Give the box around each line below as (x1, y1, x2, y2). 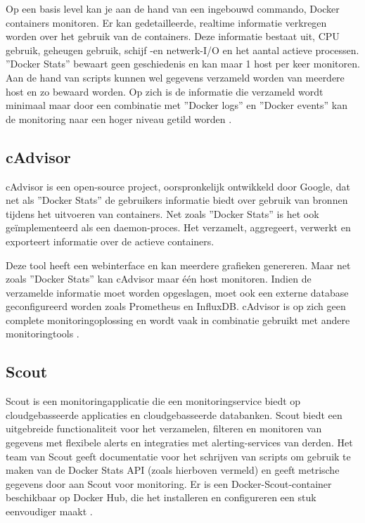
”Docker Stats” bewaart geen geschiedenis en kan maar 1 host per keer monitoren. (6, 56, 360, 71)
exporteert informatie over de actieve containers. (6, 233, 214, 248)
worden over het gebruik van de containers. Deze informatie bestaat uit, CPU (6, 29, 340, 44)
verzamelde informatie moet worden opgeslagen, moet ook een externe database (6, 285, 349, 299)
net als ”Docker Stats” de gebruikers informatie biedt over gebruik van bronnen (6, 193, 348, 207)
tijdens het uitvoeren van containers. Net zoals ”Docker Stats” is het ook (6, 206, 319, 221)
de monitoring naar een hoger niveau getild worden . (6, 111, 232, 126)
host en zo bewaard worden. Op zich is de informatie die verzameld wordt (6, 84, 324, 98)
